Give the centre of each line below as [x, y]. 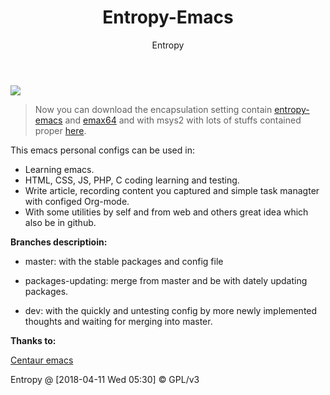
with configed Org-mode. [77, 201]
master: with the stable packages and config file [124, 261]
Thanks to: [33, 340]
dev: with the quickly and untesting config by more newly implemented [171, 310]
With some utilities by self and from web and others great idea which [166, 212]
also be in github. [60, 222]
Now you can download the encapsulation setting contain [153, 109]
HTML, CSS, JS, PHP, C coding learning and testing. [132, 180]
